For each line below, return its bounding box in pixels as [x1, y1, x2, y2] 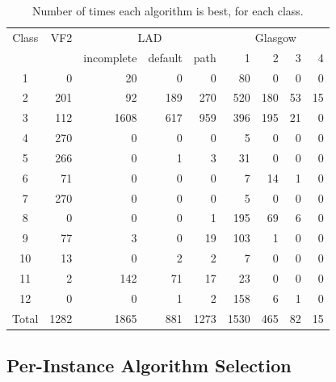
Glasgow [254, 28, 296, 45]
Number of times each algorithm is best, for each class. [32, 2, 304, 19]
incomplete [83, 48, 137, 65]
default [148, 48, 183, 65]
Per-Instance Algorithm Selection [6, 353, 292, 378]
